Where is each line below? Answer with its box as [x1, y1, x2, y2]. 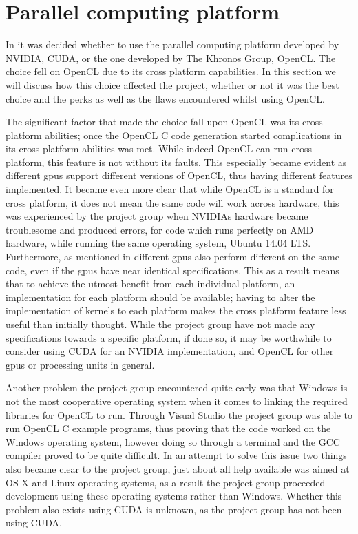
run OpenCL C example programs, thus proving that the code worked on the [6, 421, 331, 435]
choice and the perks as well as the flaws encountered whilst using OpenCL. [6, 91, 325, 105]
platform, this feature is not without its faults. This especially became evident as [6, 154, 347, 169]
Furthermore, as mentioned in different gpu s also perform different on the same [6, 249, 339, 264]
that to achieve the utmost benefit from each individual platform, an [6, 276, 295, 291]
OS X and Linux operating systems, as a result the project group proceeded [6, 475, 326, 489]
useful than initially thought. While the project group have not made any [6, 317, 315, 331]
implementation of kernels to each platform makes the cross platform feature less [6, 303, 346, 318]
